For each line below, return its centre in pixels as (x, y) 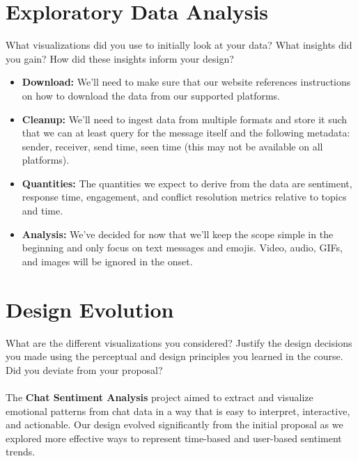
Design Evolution (90, 309)
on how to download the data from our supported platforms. (151, 95)
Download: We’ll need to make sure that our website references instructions (186, 82)
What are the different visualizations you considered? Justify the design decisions (179, 342)
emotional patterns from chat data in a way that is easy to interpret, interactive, (178, 411)
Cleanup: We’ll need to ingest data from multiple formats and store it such (185, 119)
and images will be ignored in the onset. (107, 261)
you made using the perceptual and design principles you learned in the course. (174, 356)
